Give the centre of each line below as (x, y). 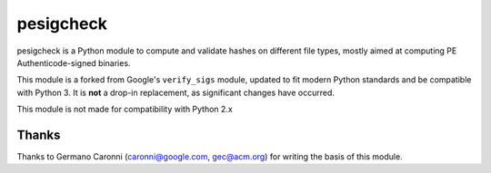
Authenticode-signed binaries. (74, 62)
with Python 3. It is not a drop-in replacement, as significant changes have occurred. (176, 92)
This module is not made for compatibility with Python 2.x (125, 110)
